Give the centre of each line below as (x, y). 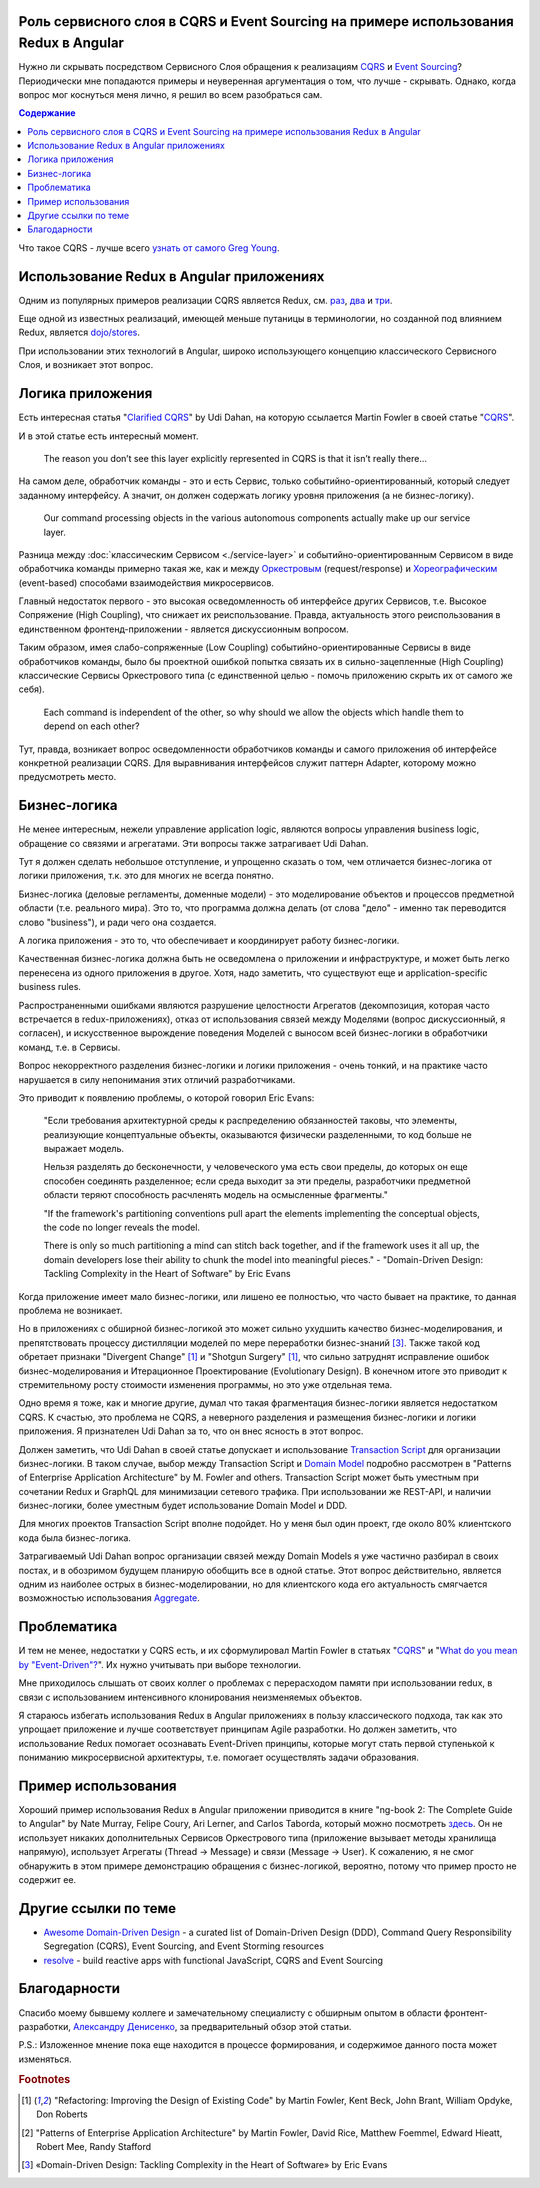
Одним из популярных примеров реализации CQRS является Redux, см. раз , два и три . (205, 300)
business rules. (50, 987)
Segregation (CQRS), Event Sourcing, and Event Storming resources (184, 1946)
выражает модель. (84, 1149)
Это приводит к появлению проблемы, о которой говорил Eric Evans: (166, 1097)
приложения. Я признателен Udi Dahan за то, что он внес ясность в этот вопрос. (191, 1431)
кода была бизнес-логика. (75, 1537)
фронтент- (466, 2012)
